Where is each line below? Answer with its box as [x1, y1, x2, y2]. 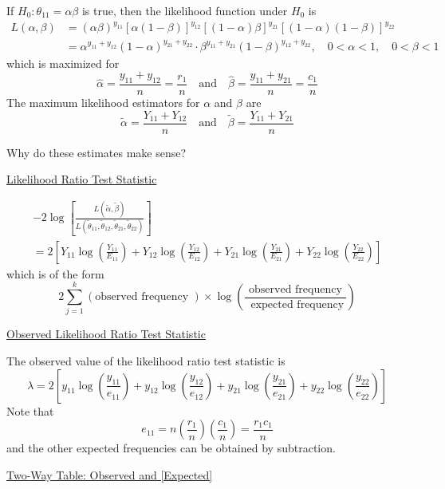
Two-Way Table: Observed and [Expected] [6, 466, 213, 483]
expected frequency [250, 298, 345, 310]
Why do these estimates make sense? [6, 144, 187, 160]
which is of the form [6, 265, 104, 282]
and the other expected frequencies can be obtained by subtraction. [6, 440, 336, 456]
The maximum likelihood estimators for [6, 94, 200, 111]
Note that [6, 402, 54, 419]
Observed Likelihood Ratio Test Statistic [6, 325, 206, 342]
